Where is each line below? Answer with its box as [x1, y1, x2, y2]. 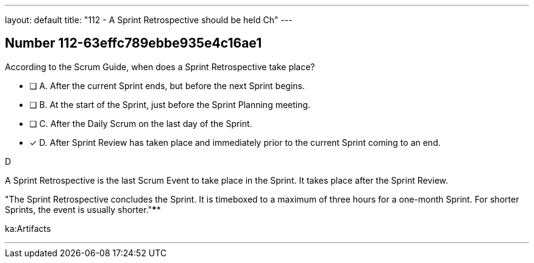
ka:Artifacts [5, 223, 51, 234]
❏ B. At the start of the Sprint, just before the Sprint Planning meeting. [29, 99, 311, 110]
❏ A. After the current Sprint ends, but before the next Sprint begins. [29, 80, 305, 91]
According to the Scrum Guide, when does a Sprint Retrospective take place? [5, 61, 315, 72]
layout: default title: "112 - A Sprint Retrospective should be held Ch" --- [5, 15, 293, 25]
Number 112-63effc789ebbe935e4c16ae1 [5, 35, 262, 51]
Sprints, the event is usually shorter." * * [5, 204, 161, 215]
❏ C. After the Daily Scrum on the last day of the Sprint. [29, 118, 252, 129]
